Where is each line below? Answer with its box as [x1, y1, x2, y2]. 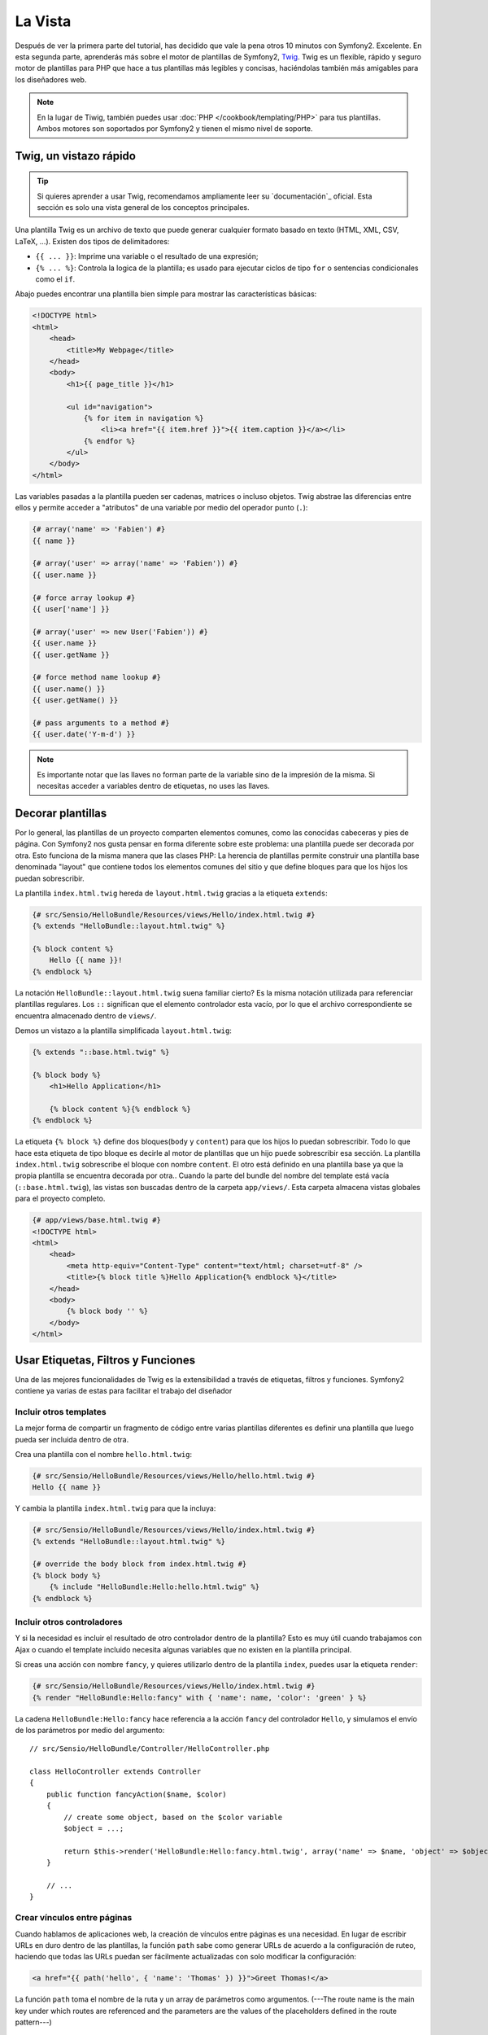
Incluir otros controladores [15, 1617, 123, 1627]
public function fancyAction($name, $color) [46, 1789, 227, 1799]
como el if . [35, 274, 76, 284]
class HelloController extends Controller [29, 1767, 202, 1776]
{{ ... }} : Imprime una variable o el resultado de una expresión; [35, 252, 259, 261]
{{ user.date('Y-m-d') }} [32, 729, 136, 739]
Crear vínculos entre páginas [15, 1912, 133, 1923]
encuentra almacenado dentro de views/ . [15, 1010, 157, 1021]
